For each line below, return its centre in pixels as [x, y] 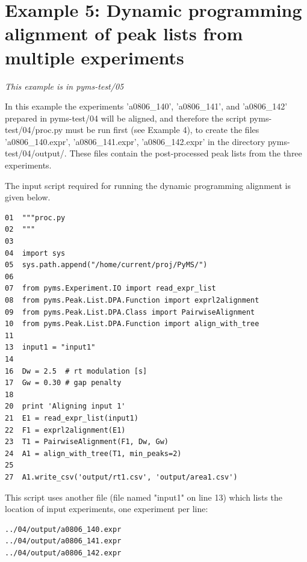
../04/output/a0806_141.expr [63, 541]
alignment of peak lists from [124, 33]
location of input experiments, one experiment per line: [107, 509]
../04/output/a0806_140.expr [63, 529]
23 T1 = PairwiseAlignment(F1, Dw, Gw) [87, 442]
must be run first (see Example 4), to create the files [162, 130]
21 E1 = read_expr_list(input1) [72, 418]
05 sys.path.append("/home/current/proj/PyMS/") [106, 265]
